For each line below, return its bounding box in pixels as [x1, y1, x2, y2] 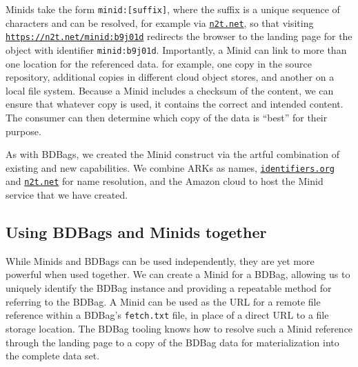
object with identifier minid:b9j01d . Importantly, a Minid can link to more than [6, 42, 347, 57]
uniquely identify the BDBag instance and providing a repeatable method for [6, 281, 332, 295]
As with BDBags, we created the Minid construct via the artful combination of [6, 147, 339, 161]
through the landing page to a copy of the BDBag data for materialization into [6, 335, 339, 349]
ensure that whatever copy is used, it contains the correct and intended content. [6, 97, 344, 111]
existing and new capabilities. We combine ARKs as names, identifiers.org [6, 160, 335, 175]
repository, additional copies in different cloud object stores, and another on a [6, 70, 335, 84]
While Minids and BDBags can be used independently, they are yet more [6, 253, 315, 268]
